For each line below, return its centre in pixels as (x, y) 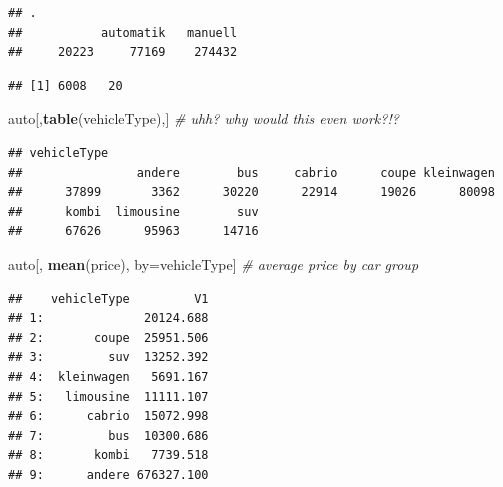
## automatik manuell (123, 32)
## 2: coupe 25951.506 (108, 337)
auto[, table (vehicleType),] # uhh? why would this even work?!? (203, 118)
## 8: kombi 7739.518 (108, 455)
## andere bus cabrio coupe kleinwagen (251, 172)
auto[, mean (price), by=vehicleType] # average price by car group (213, 263)
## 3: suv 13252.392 (108, 357)
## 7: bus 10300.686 (108, 435)
